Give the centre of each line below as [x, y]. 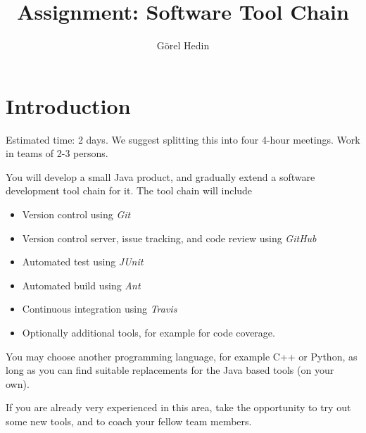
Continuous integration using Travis [100, 309]
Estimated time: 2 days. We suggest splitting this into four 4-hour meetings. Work [183, 139]
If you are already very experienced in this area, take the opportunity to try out [178, 407]
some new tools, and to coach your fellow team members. [129, 421]
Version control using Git [76, 214]
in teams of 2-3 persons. [57, 153]
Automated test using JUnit [83, 262]
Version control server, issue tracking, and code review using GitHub [169, 238]
